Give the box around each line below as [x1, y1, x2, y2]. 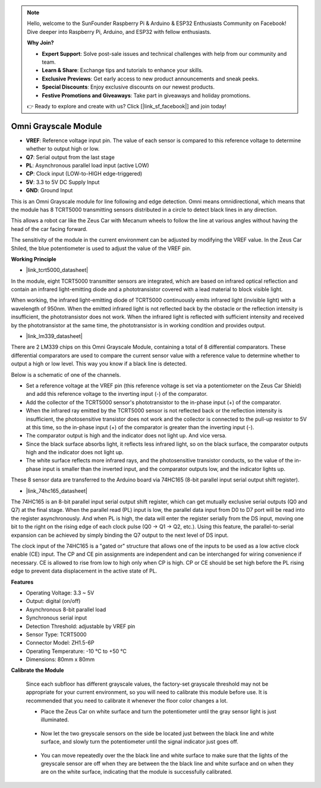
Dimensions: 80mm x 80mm [26, 656, 95, 663]
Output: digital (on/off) [26, 598, 81, 605]
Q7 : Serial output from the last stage [26, 154, 115, 161]
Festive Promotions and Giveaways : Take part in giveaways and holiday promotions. [42, 92, 251, 99]
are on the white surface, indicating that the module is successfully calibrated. [40, 768, 233, 776]
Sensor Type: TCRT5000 [26, 631, 87, 638]
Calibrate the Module [11, 667, 65, 674]
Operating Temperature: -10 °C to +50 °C [26, 648, 127, 655]
